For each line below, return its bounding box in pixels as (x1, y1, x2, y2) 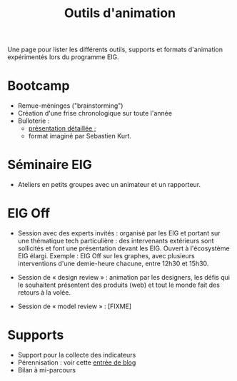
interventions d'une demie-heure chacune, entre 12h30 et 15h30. (17, 259, 209, 268)
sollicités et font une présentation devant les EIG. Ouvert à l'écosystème (17, 244, 230, 253)
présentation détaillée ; (28, 124, 96, 133)
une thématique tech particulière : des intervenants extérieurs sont (17, 237, 214, 245)
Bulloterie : (17, 116, 50, 126)
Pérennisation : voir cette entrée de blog (17, 358, 136, 367)
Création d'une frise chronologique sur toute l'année (17, 109, 173, 118)
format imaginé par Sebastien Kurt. (28, 132, 132, 141)
